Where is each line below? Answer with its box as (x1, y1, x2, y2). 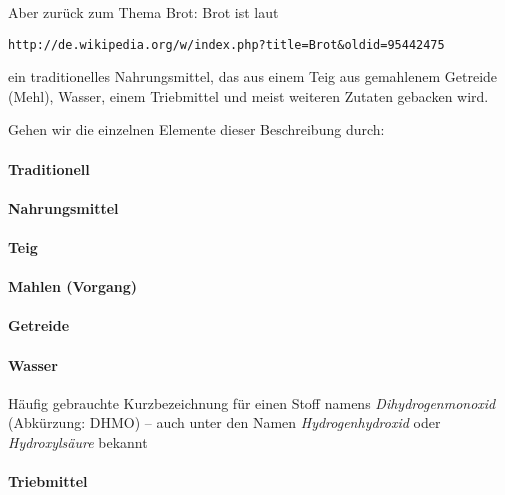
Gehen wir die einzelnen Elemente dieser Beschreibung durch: (8, 119, 385, 140)
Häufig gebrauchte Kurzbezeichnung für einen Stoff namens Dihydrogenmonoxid (8, 392, 496, 413)
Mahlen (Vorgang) (8, 276, 138, 297)
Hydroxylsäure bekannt (8, 431, 148, 452)
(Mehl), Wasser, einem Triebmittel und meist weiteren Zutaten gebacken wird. (8, 85, 489, 106)
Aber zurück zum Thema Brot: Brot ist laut (8, 2, 279, 22)
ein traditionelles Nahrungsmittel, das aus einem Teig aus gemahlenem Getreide (8, 66, 498, 87)
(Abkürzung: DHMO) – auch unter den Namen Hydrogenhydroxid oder (8, 412, 441, 433)
